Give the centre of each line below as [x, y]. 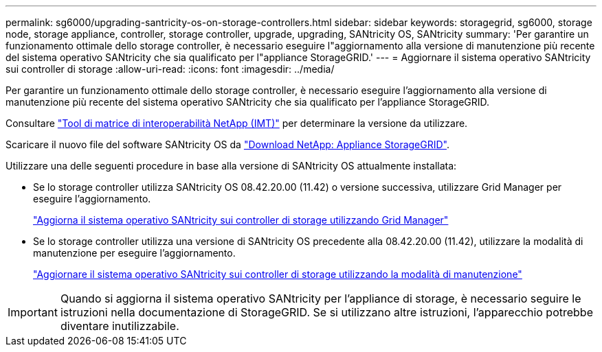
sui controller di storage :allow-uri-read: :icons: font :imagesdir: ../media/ [170, 69]
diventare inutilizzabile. [120, 326]
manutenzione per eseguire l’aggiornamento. [134, 253]
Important [33, 312]
